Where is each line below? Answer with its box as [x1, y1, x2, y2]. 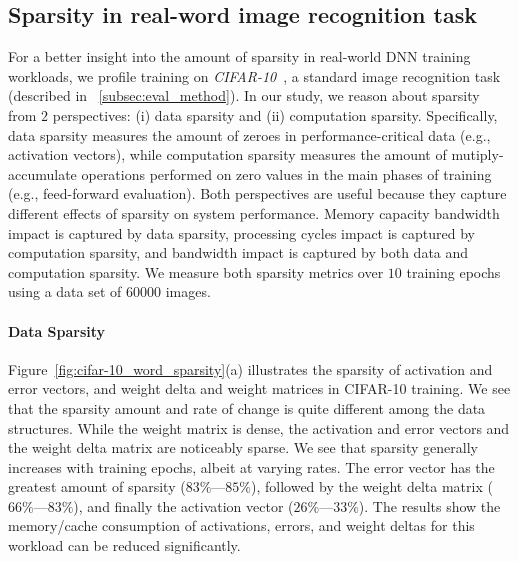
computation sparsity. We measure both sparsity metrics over [8, 261, 384, 282]
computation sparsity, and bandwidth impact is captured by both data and [8, 242, 469, 263]
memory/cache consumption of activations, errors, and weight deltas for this [8, 515, 475, 536]
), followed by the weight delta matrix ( [250, 476, 493, 497]
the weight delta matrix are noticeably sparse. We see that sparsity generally [8, 437, 478, 458]
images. [165, 281, 211, 302]
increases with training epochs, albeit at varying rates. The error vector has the [8, 456, 495, 477]
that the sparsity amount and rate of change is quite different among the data [8, 397, 486, 418]
